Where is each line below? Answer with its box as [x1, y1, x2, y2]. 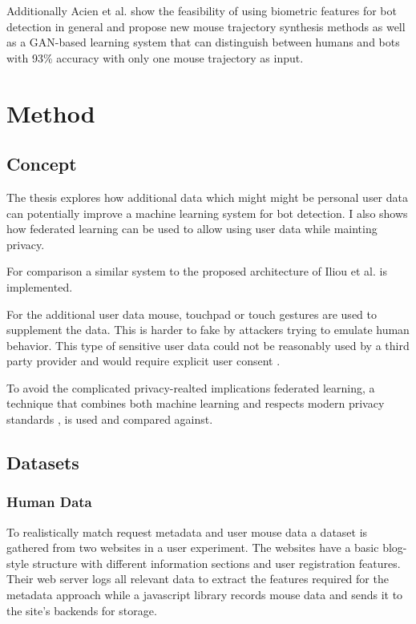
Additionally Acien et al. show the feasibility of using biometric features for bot [6, 2, 397, 18]
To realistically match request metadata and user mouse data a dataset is [6, 523, 368, 540]
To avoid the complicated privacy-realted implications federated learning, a [6, 379, 375, 396]
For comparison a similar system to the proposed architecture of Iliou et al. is [6, 263, 387, 280]
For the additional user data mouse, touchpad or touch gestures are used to [6, 305, 377, 322]
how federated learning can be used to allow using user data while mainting [6, 220, 378, 237]
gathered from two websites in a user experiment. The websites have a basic [6, 539, 379, 556]
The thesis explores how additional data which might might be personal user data [6, 188, 409, 205]
